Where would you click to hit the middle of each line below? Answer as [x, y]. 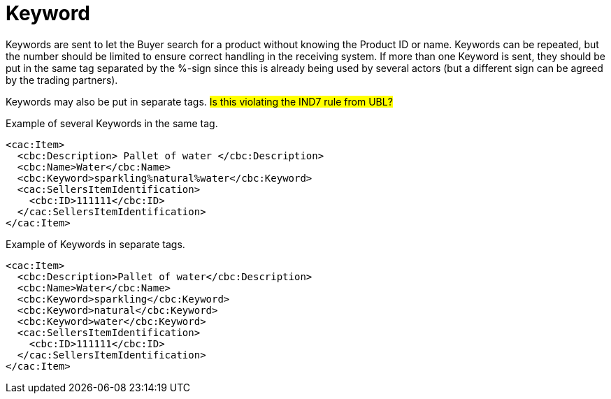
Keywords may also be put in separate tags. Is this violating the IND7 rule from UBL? [199, 101]
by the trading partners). [62, 80]
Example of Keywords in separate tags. [95, 244]
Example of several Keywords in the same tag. [112, 123]
